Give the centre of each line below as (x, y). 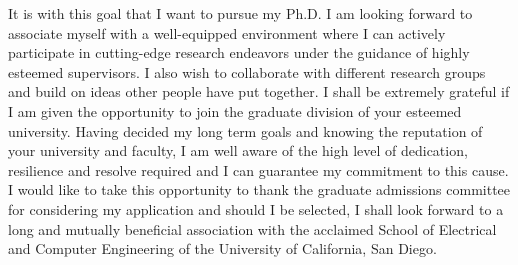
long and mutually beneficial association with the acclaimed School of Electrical (252, 228)
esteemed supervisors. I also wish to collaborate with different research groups (247, 71)
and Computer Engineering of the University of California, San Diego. (222, 248)
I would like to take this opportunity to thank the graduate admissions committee (259, 189)
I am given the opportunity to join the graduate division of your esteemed (235, 110)
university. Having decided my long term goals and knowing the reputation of (245, 130)
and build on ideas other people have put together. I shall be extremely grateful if (259, 91)
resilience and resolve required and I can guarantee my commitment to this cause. (258, 169)
